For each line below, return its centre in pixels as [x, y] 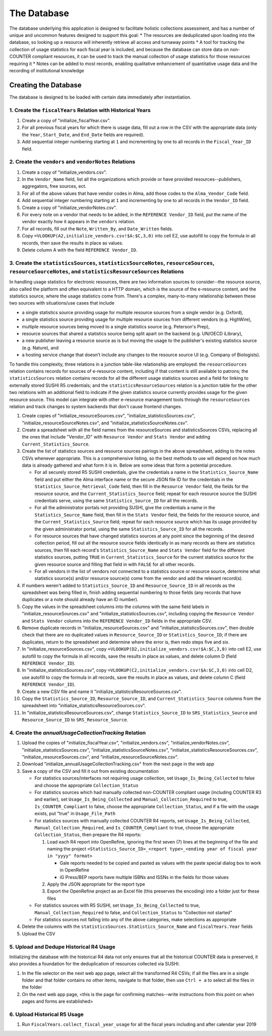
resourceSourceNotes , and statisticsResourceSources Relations [96, 271]
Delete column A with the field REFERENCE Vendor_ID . [80, 250]
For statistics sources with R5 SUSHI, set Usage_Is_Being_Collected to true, [117, 905]
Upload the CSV [39, 933]
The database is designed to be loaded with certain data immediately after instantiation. [100, 97]
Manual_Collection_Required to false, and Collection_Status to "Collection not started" [133, 912]
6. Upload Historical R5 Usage [47, 1014]
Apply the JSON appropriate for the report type [96, 884]
